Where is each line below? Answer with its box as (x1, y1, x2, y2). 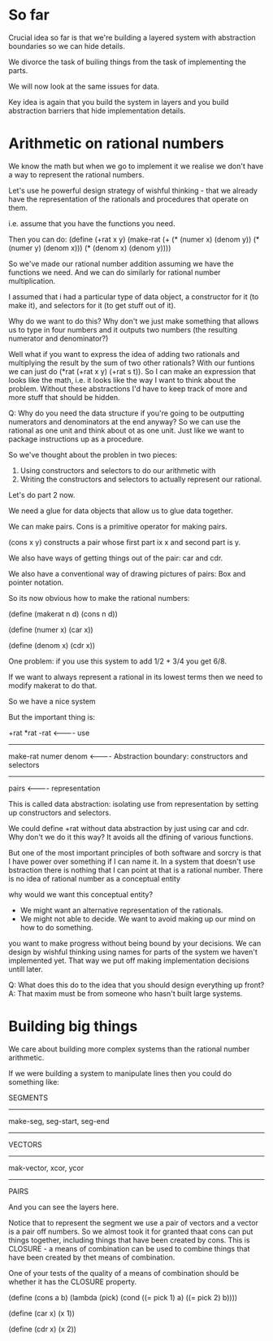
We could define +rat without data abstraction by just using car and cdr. (8, 823, 249, 833)
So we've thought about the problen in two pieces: (8, 450, 177, 459)
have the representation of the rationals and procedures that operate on (8, 194, 249, 204)
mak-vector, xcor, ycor (8, 1163, 84, 1173)
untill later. (8, 964, 43, 973)
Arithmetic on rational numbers (8, 134, 225, 153)
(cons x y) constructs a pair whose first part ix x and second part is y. (8, 537, 241, 546)
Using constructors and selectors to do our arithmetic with (19, 465, 216, 475)
